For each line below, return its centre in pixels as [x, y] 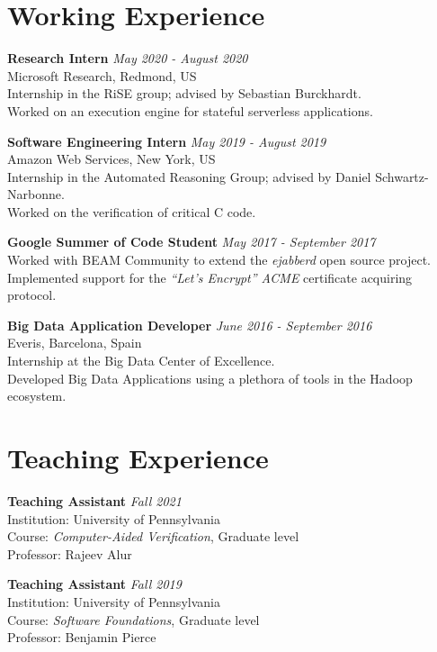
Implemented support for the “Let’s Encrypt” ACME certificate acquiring [210, 277]
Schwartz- [402, 176]
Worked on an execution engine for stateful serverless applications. [190, 110]
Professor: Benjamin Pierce [82, 637]
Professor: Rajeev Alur [70, 553]
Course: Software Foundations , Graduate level [134, 619]
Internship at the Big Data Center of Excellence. [141, 361]
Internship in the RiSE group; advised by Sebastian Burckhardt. [184, 93]
